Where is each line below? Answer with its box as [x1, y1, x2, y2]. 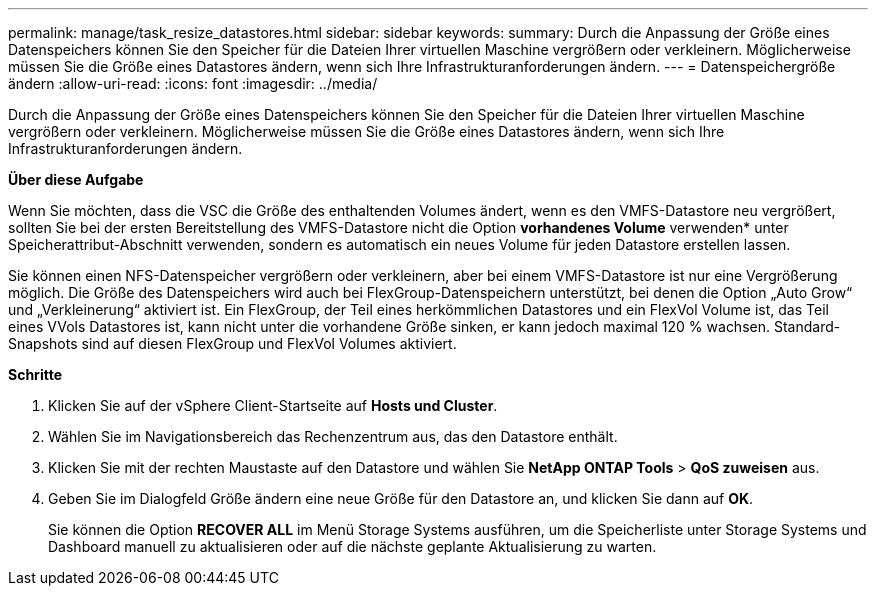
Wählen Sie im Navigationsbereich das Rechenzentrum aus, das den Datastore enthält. [48, 428, 618, 445]
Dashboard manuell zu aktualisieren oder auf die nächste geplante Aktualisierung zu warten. [48, 538, 657, 555]
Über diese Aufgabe [8, 171, 144, 188]
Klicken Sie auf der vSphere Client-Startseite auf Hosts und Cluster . [48, 397, 498, 414]
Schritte [8, 366, 62, 383]
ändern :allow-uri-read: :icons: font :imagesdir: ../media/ [8, 75, 378, 92]
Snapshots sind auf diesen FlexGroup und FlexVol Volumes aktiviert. [8, 335, 457, 352]
